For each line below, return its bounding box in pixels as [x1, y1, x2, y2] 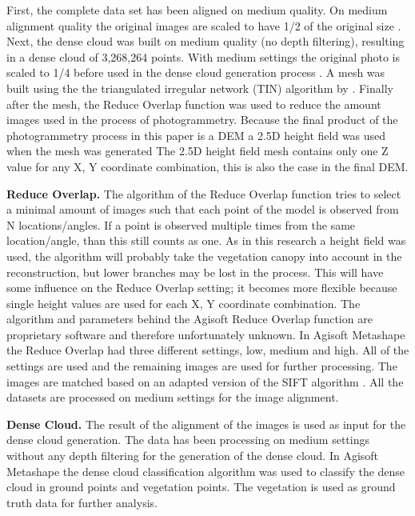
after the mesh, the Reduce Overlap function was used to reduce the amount [6, 95, 381, 112]
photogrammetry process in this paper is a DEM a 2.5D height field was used [6, 126, 386, 143]
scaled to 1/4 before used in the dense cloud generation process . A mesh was [6, 64, 385, 81]
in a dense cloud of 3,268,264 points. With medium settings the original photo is [6, 48, 400, 65]
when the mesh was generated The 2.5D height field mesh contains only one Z [6, 142, 389, 159]
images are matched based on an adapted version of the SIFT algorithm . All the [6, 373, 404, 390]
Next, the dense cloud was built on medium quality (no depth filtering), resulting [6, 33, 405, 50]
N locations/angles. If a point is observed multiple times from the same [6, 216, 356, 233]
